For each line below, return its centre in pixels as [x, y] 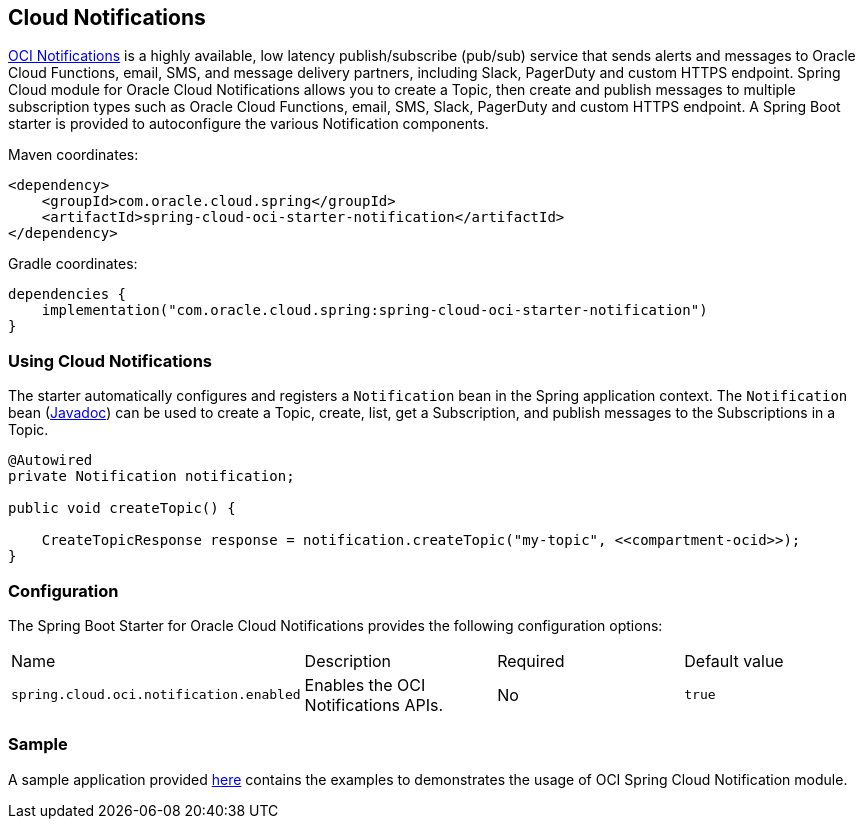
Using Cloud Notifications [110, 360]
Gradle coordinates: [73, 264]
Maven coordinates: [73, 155]
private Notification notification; [151, 476]
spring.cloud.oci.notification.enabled [156, 695]
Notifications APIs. [374, 704]
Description [348, 660]
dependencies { [67, 294]
